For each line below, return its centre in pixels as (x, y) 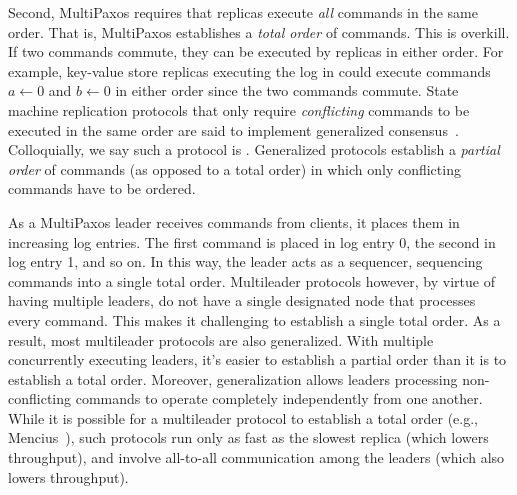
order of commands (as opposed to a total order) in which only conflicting (234, 168)
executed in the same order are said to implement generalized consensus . (233, 129)
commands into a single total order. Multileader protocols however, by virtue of (251, 280)
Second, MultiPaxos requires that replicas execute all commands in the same (243, 12)
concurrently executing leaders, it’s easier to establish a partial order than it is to (257, 359)
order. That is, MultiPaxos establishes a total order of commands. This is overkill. (259, 31)
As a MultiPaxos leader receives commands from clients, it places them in (234, 221)
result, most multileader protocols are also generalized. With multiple (221, 339)
